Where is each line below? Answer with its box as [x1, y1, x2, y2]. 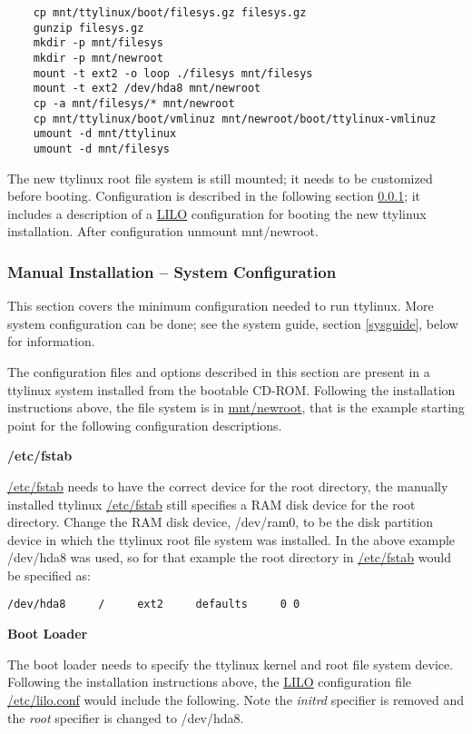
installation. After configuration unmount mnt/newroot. [7, 222, 319, 241]
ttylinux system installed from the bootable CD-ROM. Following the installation [7, 380, 456, 399]
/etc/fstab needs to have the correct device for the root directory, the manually [7, 476, 448, 495]
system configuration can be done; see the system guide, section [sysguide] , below [7, 313, 458, 332]
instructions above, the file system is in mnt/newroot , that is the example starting [7, 398, 465, 417]
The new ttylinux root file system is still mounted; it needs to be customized [7, 168, 433, 187]
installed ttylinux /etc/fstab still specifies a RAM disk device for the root [7, 494, 416, 513]
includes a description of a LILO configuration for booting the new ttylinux [7, 203, 427, 223]
